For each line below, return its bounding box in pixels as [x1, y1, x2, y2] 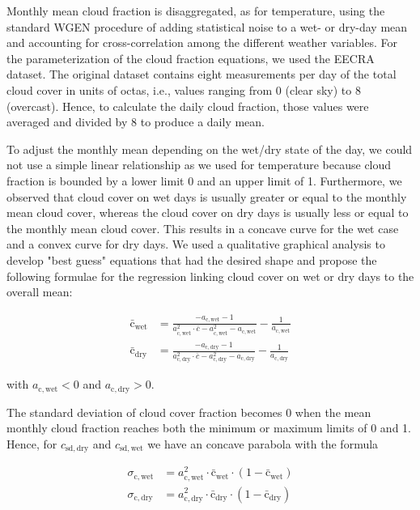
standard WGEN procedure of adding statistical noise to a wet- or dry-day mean [6, 18, 408, 35]
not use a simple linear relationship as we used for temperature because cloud [6, 156, 392, 173]
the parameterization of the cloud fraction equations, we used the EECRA [6, 49, 375, 66]
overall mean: [6, 283, 73, 300]
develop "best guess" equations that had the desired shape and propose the [6, 251, 377, 268]
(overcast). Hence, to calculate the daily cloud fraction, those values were [6, 97, 369, 114]
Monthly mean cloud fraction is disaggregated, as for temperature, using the [6, 2, 385, 19]
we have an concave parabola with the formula [147, 435, 379, 452]
